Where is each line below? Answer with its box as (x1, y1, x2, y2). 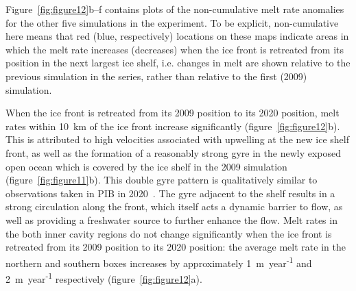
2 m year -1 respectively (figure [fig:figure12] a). (5, 269, 202, 286)
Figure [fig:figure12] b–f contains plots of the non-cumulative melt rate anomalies (5, 2, 344, 16)
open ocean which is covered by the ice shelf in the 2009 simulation (5, 159, 287, 173)
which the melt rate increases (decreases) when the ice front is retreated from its (5, 42, 344, 56)
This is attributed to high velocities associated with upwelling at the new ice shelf (5, 132, 349, 147)
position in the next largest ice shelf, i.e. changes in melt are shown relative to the (5, 55, 351, 70)
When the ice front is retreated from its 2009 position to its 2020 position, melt (5, 105, 340, 120)
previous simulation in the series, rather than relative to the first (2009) (5, 68, 307, 83)
